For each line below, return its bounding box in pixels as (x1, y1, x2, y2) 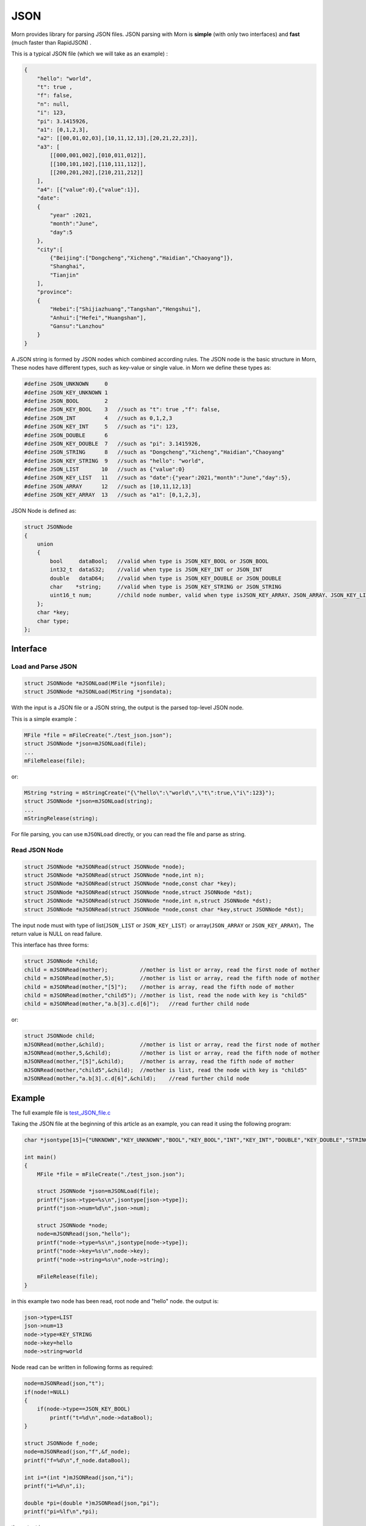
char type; (37, 617, 70, 624)
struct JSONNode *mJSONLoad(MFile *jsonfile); (24, 680, 166, 687)
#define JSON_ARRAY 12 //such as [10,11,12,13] (24, 483, 192, 490)
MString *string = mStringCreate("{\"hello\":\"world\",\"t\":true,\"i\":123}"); (24, 789, 276, 796)
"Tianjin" (49, 272, 79, 278)
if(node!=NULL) (24, 1389, 70, 1395)
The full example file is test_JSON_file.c (11, 1108, 111, 1116)
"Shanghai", (49, 263, 85, 270)
